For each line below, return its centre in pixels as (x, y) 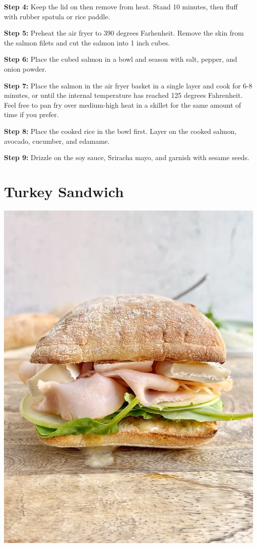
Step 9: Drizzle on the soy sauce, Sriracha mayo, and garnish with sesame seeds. (127, 157)
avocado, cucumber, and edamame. (57, 141)
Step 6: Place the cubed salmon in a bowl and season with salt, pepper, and (121, 59)
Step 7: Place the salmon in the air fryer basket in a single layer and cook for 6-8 (128, 85)
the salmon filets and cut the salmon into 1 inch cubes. (87, 42)
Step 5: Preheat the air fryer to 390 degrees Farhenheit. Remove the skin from (124, 33)
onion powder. (25, 68)
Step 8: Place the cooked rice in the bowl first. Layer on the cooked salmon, (120, 131)
